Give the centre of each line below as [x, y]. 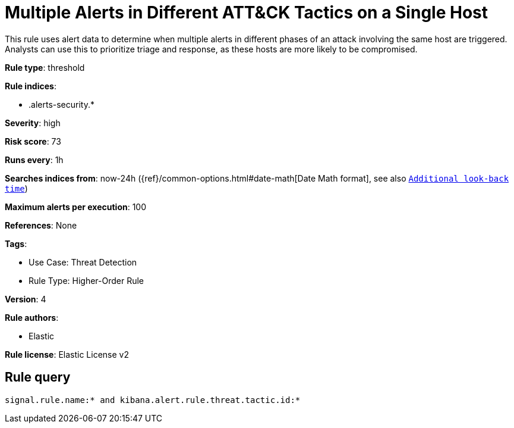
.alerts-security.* [62, 104]
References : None [41, 225]
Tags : [16, 243]
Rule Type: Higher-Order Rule [86, 280]
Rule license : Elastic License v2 [67, 354]
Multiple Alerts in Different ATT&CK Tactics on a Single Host [246, 13]
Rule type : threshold [45, 67]
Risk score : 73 [33, 141]
